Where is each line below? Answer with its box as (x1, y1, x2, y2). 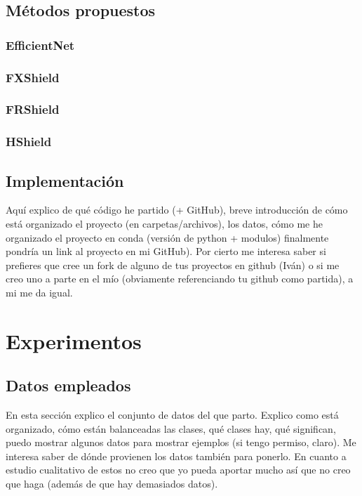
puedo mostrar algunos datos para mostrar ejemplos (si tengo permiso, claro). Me (6, 435, 356, 450)
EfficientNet (6, 36, 75, 53)
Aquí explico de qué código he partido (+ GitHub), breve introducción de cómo (6, 202, 348, 217)
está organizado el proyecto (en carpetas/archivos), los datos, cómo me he (6, 216, 323, 230)
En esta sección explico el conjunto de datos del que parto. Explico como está (6, 407, 339, 422)
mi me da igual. (6, 285, 73, 299)
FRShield (6, 100, 60, 118)
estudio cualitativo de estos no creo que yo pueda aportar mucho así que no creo (6, 462, 351, 477)
